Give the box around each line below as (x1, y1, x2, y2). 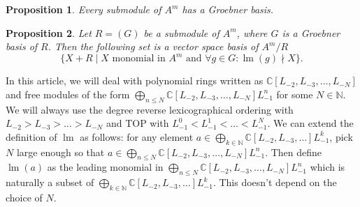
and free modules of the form (6, 86, 130, 101)
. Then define (265, 144, 322, 159)
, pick (329, 129, 353, 144)
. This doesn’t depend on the (213, 175, 337, 190)
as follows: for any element (80, 129, 194, 144)
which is (310, 160, 345, 174)
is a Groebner (282, 25, 340, 40)
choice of (6, 190, 43, 205)
